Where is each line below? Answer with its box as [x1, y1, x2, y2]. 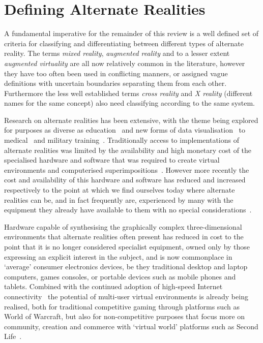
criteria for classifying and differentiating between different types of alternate [4, 38, 244, 48]
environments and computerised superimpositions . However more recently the [4, 164, 249, 175]
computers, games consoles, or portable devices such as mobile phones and [4, 271, 236, 282]
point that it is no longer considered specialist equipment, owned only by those [4, 241, 250, 252]
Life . [4, 331, 22, 341]
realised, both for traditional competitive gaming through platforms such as [4, 301, 240, 311]
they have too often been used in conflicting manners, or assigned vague [4, 68, 228, 78]
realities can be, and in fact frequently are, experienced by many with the [4, 194, 233, 205]
